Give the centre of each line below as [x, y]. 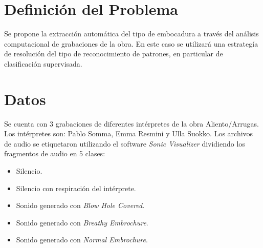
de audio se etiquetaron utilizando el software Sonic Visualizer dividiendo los [125, 143]
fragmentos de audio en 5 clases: [55, 153]
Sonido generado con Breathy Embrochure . [82, 222]
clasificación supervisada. [43, 63]
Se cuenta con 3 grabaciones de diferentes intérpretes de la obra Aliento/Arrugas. [131, 123]
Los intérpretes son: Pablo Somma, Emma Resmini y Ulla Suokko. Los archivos [129, 133]
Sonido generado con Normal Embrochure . [82, 240]
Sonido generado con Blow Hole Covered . [80, 205]
